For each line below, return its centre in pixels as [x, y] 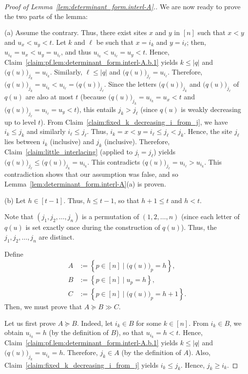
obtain [14, 332]
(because [93, 97]
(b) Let [15, 200]
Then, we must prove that [43, 307]
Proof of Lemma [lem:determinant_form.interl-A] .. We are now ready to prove [123, 6]
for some [149, 323]
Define [14, 253]
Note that [19, 216]
